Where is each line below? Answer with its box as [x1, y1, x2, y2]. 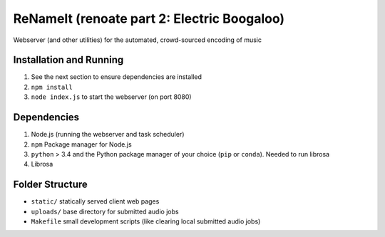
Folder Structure [13, 179, 88, 191]
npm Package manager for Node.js [31, 139, 132, 149]
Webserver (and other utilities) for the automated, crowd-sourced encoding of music [13, 36, 262, 44]
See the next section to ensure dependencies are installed [31, 73, 202, 81]
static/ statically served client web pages [31, 197, 160, 206]
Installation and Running [13, 54, 124, 66]
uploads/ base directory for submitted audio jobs [31, 207, 179, 216]
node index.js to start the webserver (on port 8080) [31, 93, 192, 101]
